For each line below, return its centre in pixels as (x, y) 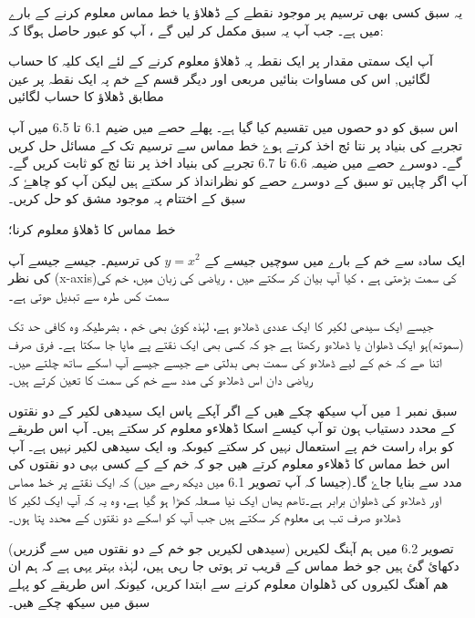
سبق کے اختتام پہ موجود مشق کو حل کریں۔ (127, 198)
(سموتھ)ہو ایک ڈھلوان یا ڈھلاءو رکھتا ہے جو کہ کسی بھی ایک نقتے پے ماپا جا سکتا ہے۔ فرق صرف (236, 343)
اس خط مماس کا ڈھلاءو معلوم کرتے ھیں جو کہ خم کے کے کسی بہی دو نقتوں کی (229, 463)
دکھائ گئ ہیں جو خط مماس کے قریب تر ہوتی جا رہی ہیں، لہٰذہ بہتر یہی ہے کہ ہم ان (234, 566)
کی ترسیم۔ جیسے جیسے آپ (84, 259)
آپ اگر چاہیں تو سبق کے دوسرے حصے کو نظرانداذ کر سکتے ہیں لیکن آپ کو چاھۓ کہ (238, 180)
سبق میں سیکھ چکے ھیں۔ (79, 601)
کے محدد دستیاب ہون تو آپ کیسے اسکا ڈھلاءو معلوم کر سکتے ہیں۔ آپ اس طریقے (232, 428)
